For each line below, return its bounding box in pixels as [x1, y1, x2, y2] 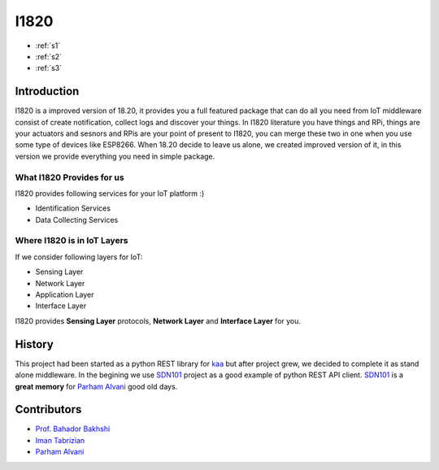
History [15, 337, 54, 351]
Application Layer [35, 289, 94, 300]
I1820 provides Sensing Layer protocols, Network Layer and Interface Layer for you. [15, 316, 301, 325]
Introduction [15, 85, 80, 98]
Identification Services [35, 203, 111, 213]
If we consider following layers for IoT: [15, 252, 143, 262]
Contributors [15, 403, 82, 416]
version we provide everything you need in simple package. [15, 151, 215, 161]
